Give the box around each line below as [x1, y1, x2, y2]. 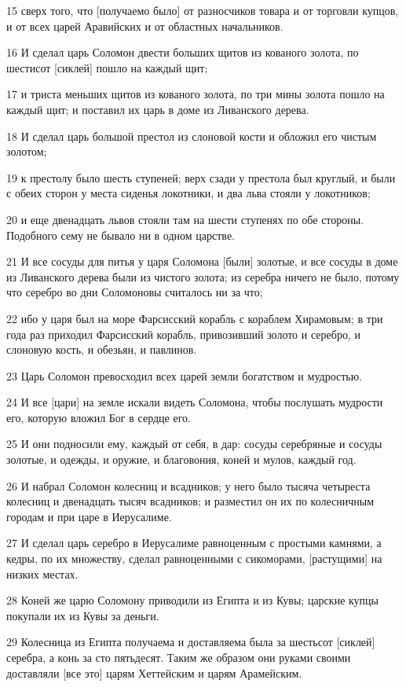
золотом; [6, 143, 47, 160]
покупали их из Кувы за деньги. [6, 607, 159, 623]
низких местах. [6, 565, 79, 582]
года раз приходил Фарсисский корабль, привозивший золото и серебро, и [6, 325, 360, 342]
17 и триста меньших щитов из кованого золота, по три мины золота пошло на [6, 86, 385, 102]
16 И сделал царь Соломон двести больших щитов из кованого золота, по [6, 44, 359, 61]
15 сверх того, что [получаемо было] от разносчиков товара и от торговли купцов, [6, 2, 399, 18]
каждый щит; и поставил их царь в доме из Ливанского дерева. [6, 101, 309, 117]
